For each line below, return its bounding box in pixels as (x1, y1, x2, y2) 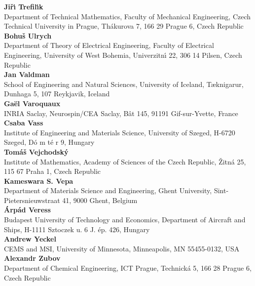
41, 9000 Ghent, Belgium (62, 195, 138, 205)
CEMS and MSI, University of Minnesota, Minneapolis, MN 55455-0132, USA (4, 243, 240, 253)
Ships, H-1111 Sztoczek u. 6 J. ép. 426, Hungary (4, 224, 150, 234)
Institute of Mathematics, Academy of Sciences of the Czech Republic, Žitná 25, (4, 156, 246, 166)
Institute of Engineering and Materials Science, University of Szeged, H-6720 (4, 127, 235, 137)
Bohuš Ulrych (4, 30, 52, 41)
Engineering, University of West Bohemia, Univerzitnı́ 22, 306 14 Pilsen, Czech (4, 49, 242, 60)
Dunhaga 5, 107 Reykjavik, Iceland (4, 88, 110, 99)
